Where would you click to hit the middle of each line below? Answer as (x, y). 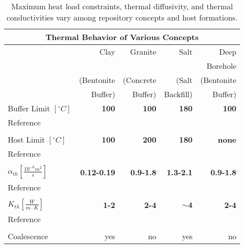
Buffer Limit (29, 108)
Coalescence (28, 236)
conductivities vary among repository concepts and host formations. (122, 17)
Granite (143, 52)
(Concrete (140, 80)
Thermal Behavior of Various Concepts (122, 37)
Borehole (222, 66)
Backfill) (178, 94)
